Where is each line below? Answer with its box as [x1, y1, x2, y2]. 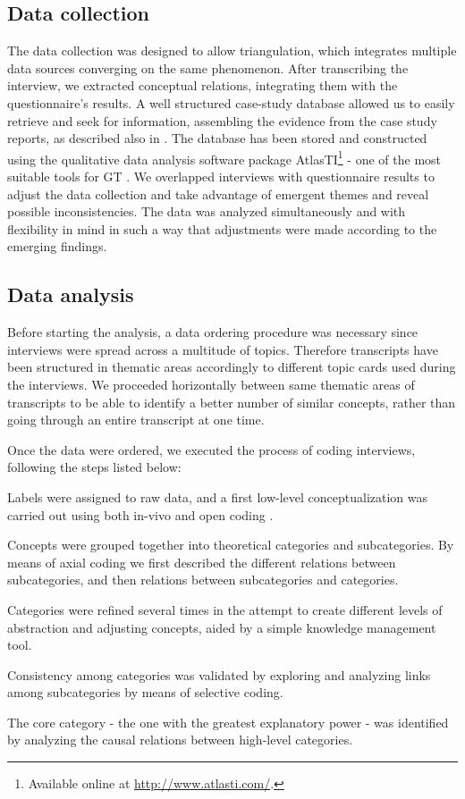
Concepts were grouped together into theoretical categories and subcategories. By [7, 535, 454, 554]
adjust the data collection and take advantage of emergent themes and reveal [7, 184, 429, 203]
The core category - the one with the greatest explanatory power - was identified [7, 712, 449, 731]
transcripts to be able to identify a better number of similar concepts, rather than [7, 392, 456, 411]
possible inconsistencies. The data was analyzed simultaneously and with [7, 202, 406, 221]
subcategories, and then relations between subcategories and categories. [7, 570, 399, 589]
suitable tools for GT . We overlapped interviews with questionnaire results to [7, 167, 435, 186]
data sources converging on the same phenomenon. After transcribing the [7, 58, 409, 77]
